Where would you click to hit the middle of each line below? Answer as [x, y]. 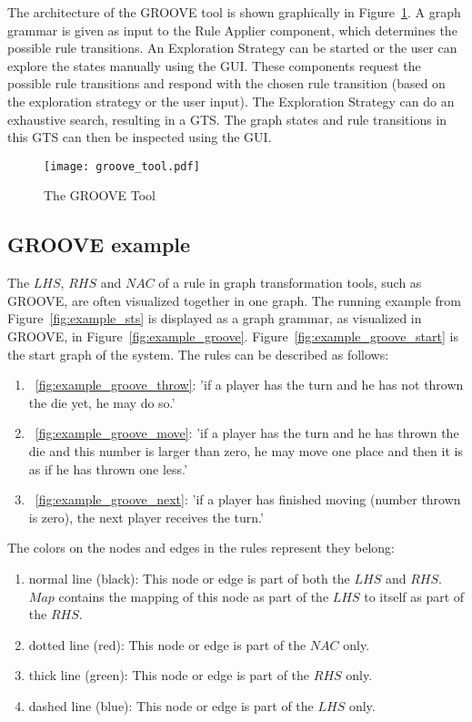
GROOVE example [99, 244]
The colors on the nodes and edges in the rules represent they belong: [201, 548]
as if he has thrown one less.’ [108, 468]
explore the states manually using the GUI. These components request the [214, 65]
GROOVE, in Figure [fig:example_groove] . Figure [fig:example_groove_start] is [233, 336]
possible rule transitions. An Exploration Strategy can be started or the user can [232, 48]
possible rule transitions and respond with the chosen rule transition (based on [226, 83]
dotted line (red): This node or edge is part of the [167, 644]
